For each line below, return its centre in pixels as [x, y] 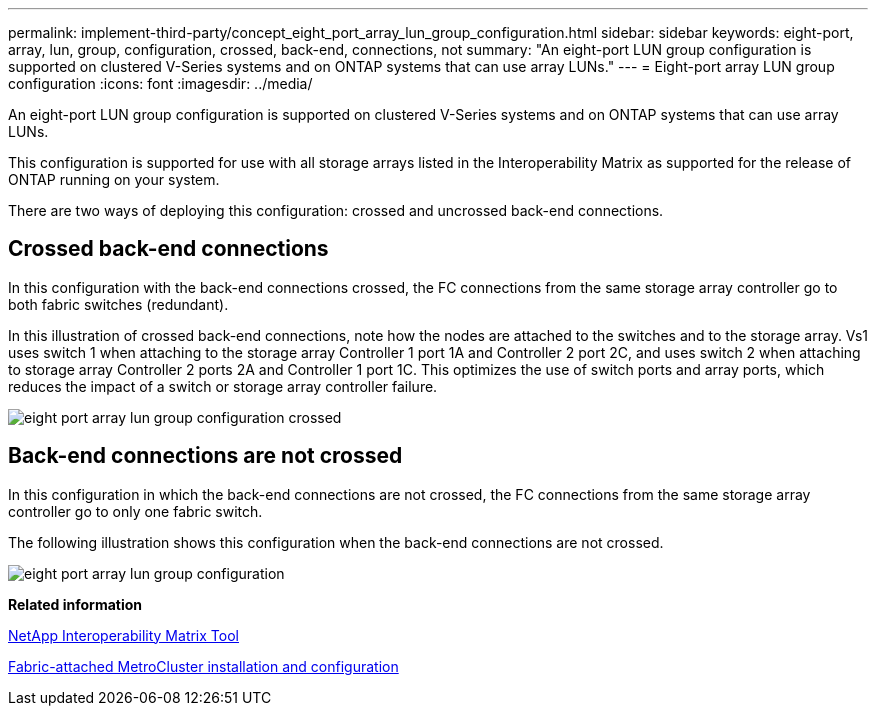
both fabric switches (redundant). [118, 304]
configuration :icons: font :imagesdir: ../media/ [160, 83]
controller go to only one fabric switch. [135, 511]
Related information [75, 604]
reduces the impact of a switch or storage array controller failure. [223, 386]
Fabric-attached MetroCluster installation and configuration [203, 666]
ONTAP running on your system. [114, 179]
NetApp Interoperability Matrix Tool [123, 635]
